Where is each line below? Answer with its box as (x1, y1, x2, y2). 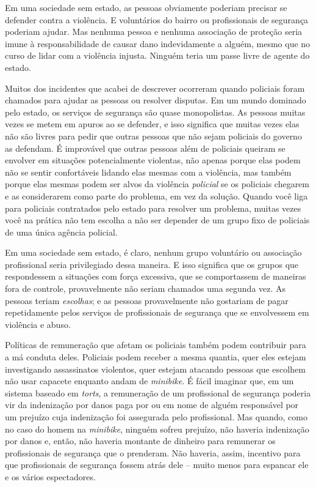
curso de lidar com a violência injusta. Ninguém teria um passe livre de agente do (5, 49, 310, 62)
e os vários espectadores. (5, 470, 96, 483)
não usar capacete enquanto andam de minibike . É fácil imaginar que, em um (5, 374, 294, 387)
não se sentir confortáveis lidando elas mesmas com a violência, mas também (5, 165, 292, 178)
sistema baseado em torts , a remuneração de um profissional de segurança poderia (5, 386, 311, 399)
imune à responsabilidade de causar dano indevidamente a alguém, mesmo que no (5, 37, 311, 50)
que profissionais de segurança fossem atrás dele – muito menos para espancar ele (5, 458, 309, 471)
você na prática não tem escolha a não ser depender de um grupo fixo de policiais (5, 214, 310, 226)
